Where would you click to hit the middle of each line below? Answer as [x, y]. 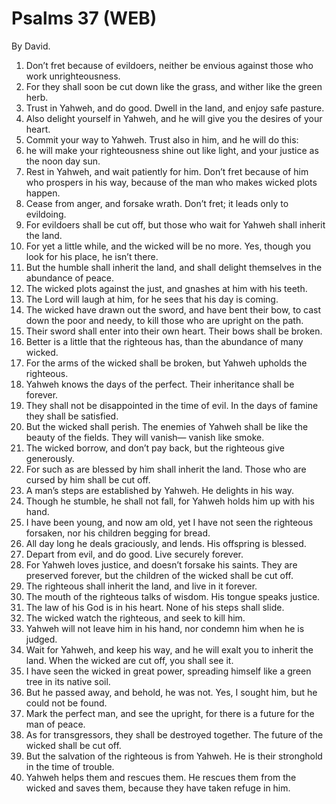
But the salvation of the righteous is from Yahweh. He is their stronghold [174, 756]
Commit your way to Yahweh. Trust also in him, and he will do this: [162, 139]
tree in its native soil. [68, 681]
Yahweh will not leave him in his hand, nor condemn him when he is [165, 628]
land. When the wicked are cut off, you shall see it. [129, 660]
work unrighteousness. [73, 76]
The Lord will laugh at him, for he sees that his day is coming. [152, 299]
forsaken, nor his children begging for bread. [118, 533]
